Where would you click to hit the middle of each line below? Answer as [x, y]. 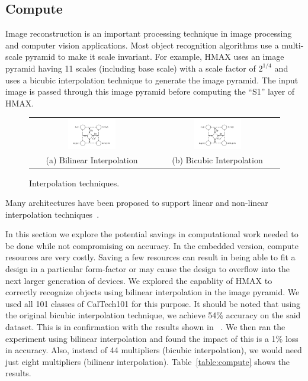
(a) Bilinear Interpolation [92, 160]
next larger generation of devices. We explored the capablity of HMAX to [139, 280]
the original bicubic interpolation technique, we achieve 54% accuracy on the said [153, 315]
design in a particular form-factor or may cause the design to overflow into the [147, 269]
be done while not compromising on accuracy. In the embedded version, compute [152, 245]
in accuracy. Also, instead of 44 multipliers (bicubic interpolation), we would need [154, 350]
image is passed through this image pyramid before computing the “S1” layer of [150, 91]
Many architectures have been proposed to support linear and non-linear [137, 203]
